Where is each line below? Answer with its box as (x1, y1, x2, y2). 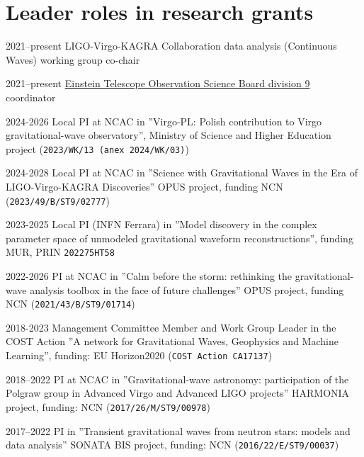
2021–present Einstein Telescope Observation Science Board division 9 (6, 76, 310, 91)
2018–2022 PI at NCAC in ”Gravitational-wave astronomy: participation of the (6, 371, 349, 386)
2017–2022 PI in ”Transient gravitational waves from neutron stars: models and (6, 423, 351, 438)
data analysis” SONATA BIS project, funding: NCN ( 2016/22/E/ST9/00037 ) (6, 437, 339, 452)
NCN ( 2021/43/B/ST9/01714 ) (6, 296, 135, 311)
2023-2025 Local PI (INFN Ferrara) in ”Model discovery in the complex (6, 217, 317, 232)
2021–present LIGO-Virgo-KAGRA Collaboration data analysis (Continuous (6, 38, 337, 53)
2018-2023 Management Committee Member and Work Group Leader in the (6, 320, 336, 334)
